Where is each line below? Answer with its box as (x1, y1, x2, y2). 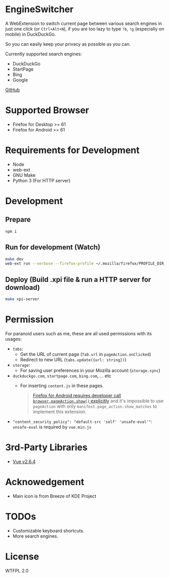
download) (5, 283, 40, 292)
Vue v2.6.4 (12, 458, 36, 464)
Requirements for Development (5, 145, 140, 156)
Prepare (5, 215, 31, 224)
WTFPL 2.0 (5, 567, 29, 573)
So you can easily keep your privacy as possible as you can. (5, 41, 131, 47)
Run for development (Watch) (5, 243, 101, 252)
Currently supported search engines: (5, 51, 82, 57)
